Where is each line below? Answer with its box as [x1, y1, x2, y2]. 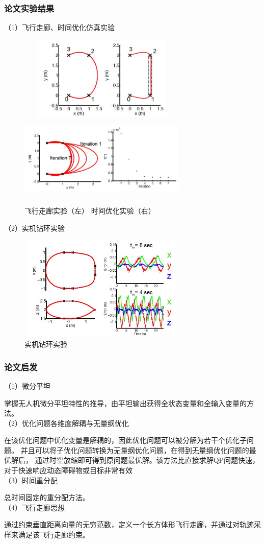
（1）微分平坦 [4, 380, 50, 391]
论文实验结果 [4, 2, 55, 14]
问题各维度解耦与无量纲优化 [36, 417, 129, 428]
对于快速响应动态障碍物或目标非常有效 [4, 465, 132, 476]
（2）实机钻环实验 [4, 222, 65, 233]
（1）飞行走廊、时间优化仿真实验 [4, 22, 115, 33]
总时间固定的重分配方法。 [4, 492, 90, 503]
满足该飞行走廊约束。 [18, 529, 90, 540]
